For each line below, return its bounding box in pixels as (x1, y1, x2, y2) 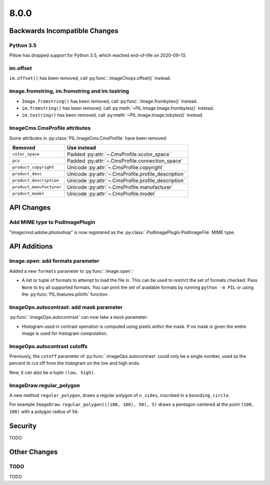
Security (9, 421, 37, 430)
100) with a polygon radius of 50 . (9, 408, 79, 414)
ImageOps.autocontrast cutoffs (9, 343, 87, 350)
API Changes (9, 203, 51, 212)
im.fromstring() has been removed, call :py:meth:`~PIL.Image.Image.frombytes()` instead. (21, 105, 214, 111)
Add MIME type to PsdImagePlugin (9, 219, 95, 226)
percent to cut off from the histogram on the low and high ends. (9, 360, 140, 366)
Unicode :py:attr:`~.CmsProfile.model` (66, 190, 156, 197)
